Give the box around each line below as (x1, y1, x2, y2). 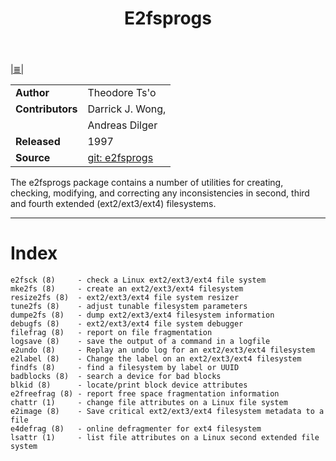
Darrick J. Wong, (87, 102, 167, 116)
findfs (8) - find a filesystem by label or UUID (10, 363, 240, 373)
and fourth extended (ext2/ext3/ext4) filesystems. (10, 198, 217, 210)
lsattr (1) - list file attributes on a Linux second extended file (10, 433, 320, 443)
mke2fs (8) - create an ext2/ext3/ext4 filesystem (10, 284, 244, 294)
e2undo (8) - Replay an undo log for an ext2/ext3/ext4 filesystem (10, 345, 315, 356)
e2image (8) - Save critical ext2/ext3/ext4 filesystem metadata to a (10, 407, 325, 417)
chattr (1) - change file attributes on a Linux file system (10, 398, 288, 408)
